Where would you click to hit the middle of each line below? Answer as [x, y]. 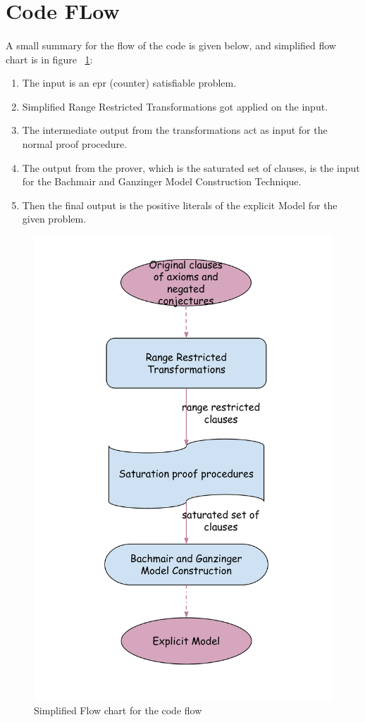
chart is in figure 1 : [49, 59]
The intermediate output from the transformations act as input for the [175, 130]
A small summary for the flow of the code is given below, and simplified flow [171, 45]
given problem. [54, 219]
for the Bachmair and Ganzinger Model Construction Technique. [162, 181]
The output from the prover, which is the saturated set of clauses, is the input [191, 167]
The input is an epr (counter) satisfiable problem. [129, 83]
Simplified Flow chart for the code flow [118, 710]
